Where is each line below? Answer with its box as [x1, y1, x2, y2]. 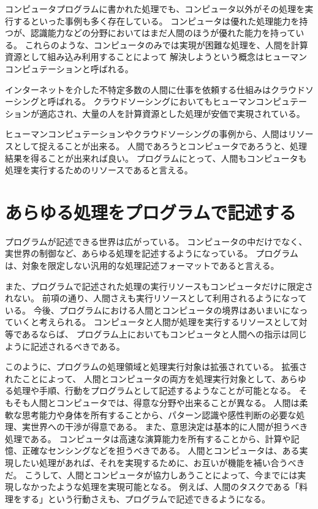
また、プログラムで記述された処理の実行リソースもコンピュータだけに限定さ [5, 279, 313, 292]
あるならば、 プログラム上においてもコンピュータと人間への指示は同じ [21, 328, 307, 340]
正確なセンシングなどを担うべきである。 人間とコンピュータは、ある [21, 444, 300, 457]
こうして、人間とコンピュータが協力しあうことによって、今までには [25, 468, 298, 481]
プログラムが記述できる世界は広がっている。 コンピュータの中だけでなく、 [5, 235, 308, 247]
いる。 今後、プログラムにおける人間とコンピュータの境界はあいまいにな [5, 303, 300, 316]
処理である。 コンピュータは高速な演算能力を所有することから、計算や [5, 432, 291, 445]
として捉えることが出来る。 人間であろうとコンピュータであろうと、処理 [13, 139, 307, 152]
